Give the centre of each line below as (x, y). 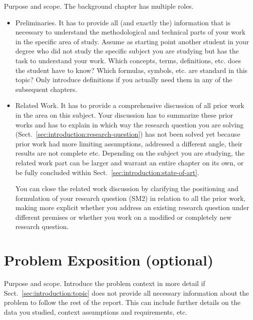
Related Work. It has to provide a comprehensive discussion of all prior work (130, 105)
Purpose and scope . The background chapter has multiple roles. (99, 6)
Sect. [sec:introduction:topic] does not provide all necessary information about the (126, 293)
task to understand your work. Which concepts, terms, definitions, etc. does (128, 60)
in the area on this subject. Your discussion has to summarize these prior (124, 115)
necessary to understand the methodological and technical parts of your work (130, 32)
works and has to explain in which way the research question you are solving (129, 124)
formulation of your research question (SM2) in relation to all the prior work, (130, 198)
